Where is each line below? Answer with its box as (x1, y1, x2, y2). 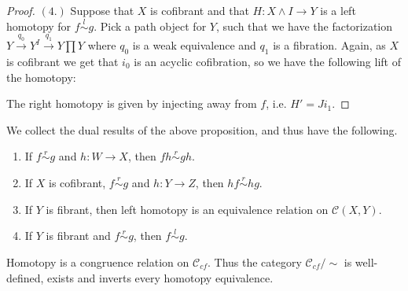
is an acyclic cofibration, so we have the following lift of (134, 53, 401, 69)
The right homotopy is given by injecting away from (6, 95, 257, 112)
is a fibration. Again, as (273, 37, 386, 53)
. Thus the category (207, 253, 302, 270)
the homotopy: (6, 68, 76, 85)
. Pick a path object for (94, 17, 207, 34)
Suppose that (70, 2, 134, 18)
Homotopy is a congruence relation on (6, 253, 189, 270)
